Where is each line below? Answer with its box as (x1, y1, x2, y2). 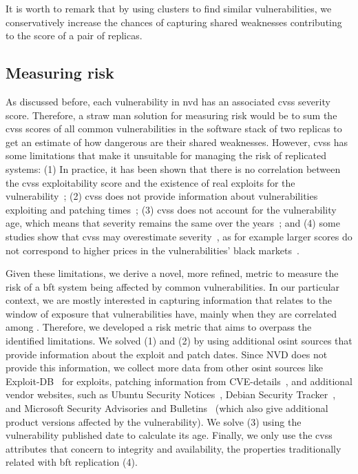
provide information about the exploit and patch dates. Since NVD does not (6, 347, 328, 361)
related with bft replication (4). (6, 455, 138, 469)
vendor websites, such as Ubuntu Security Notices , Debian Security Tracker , (6, 387, 336, 402)
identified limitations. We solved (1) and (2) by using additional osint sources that (6, 333, 352, 348)
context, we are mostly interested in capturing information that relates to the (6, 293, 333, 307)
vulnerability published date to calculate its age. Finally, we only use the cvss (6, 428, 333, 442)
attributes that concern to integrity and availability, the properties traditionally (6, 441, 341, 455)
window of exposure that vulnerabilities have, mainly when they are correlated (6, 306, 337, 320)
